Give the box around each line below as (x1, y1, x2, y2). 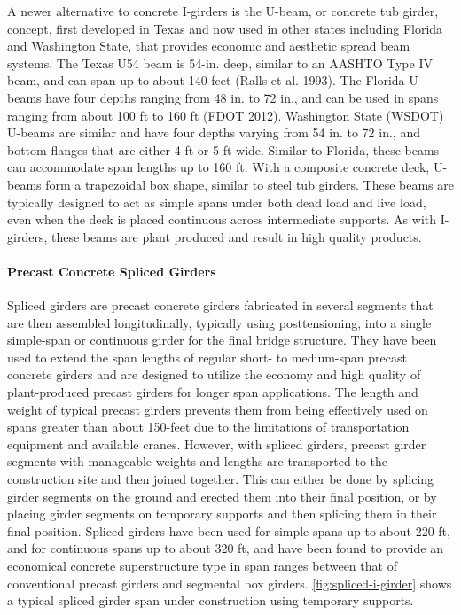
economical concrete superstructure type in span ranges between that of (7, 557, 397, 575)
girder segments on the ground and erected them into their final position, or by (7, 487, 437, 505)
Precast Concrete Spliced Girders (7, 261, 216, 280)
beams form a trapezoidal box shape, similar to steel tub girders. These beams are (7, 175, 454, 193)
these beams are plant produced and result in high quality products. (51, 227, 422, 245)
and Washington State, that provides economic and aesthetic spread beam (7, 36, 410, 55)
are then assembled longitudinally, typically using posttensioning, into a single (7, 313, 432, 331)
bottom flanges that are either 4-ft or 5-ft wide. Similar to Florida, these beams (7, 140, 440, 159)
